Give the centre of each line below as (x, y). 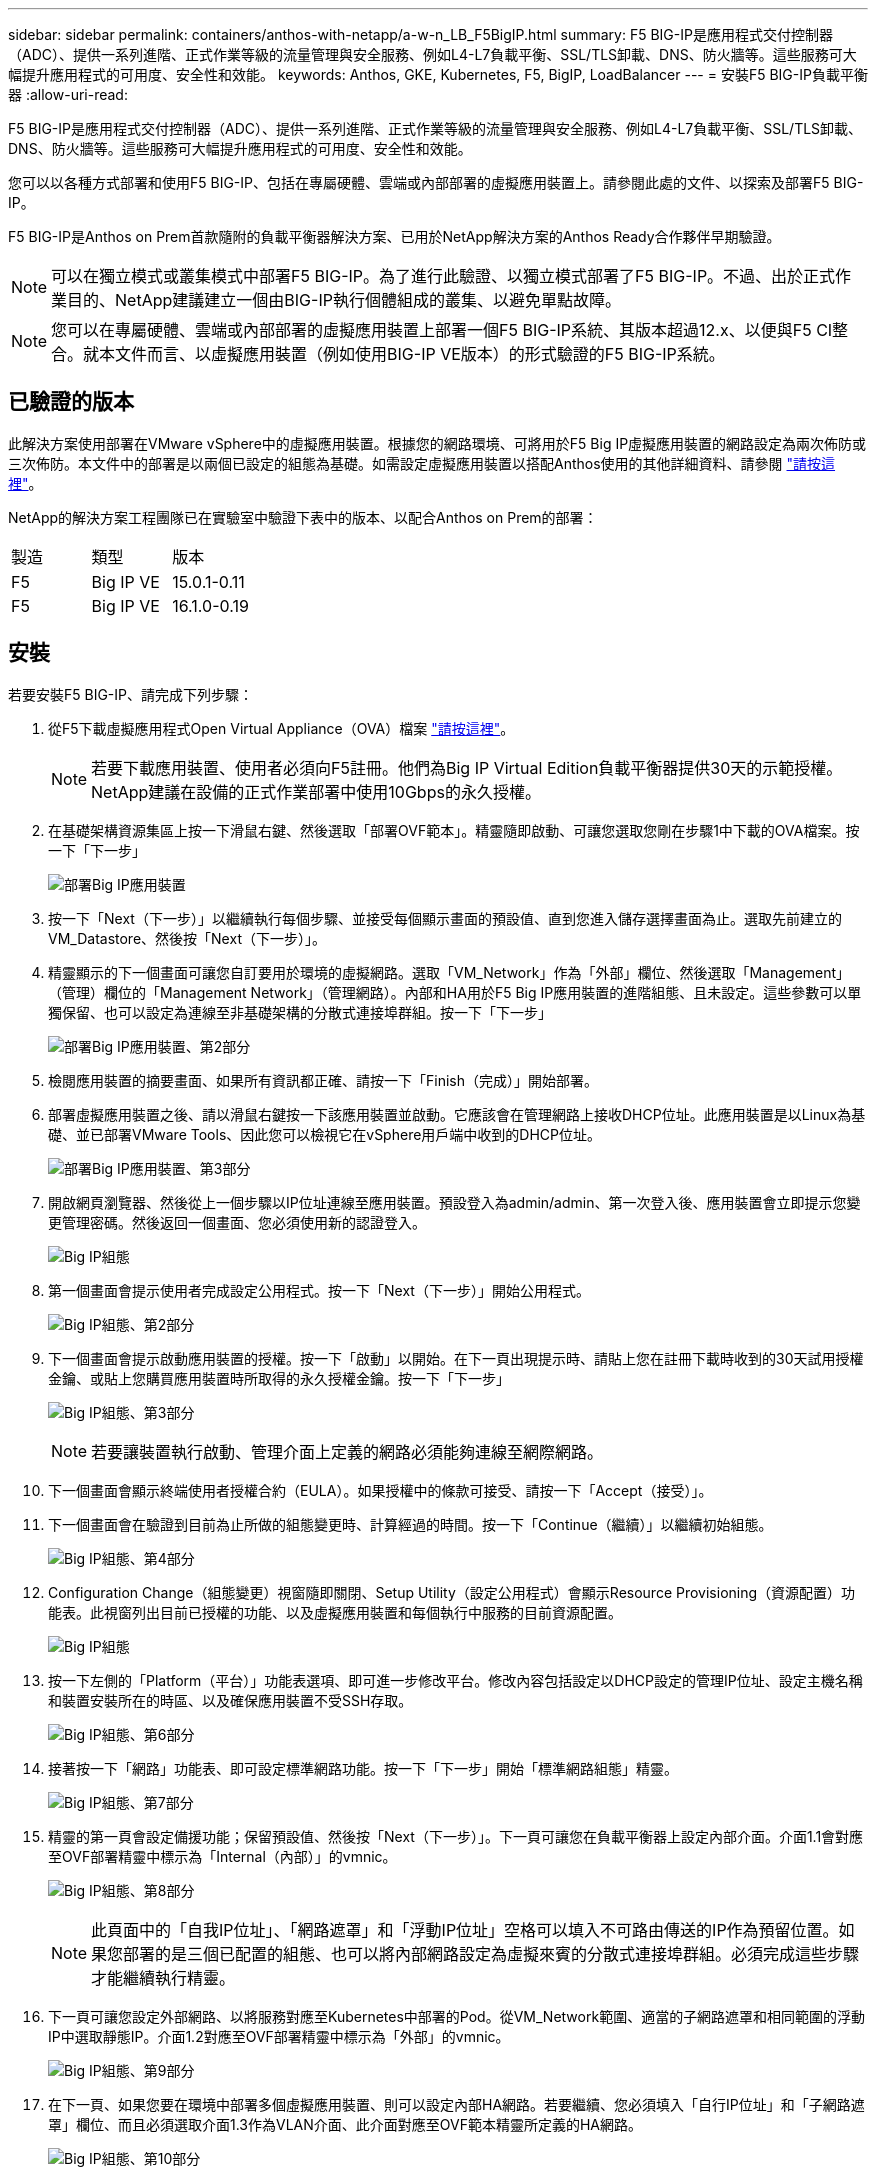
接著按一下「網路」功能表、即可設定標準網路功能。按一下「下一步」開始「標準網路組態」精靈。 (363, 1768)
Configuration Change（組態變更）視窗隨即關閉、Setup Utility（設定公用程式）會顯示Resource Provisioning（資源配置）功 (452, 1592)
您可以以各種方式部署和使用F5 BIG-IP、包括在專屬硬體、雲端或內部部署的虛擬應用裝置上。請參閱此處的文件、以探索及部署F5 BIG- (436, 182)
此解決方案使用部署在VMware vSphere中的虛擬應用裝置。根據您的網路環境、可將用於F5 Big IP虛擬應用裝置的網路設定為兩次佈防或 (437, 443)
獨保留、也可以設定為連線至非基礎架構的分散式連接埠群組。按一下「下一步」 (300, 1012)
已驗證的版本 (71, 402)
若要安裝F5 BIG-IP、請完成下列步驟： (131, 694)
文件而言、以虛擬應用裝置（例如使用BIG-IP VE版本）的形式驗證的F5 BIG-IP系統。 (420, 354)
